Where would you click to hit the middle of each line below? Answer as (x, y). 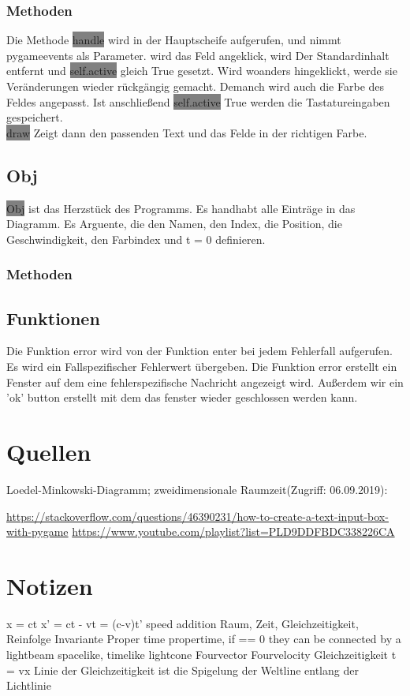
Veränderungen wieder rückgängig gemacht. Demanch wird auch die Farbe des (196, 86)
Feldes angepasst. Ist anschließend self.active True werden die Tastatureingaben (198, 101)
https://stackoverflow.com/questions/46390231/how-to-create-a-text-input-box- (198, 516)
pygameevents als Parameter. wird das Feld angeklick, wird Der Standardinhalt (198, 55)
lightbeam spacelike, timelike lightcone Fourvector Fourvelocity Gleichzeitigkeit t (201, 654)
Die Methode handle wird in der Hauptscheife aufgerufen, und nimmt (174, 40)
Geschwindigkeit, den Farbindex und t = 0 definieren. (136, 239)
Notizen (50, 585)
